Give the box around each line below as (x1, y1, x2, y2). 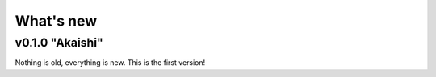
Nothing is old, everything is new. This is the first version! (15, 58, 206, 67)
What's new (15, 12, 98, 30)
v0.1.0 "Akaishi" (15, 35, 104, 50)
